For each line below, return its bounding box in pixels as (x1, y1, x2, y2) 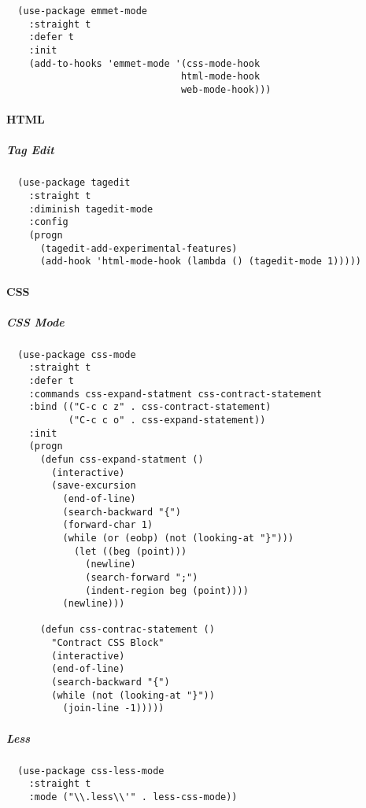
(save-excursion (51, 480, 136, 492)
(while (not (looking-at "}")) (51, 689, 215, 701)
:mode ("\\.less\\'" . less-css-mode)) (28, 791, 238, 802)
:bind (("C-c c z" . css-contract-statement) (28, 401, 272, 413)
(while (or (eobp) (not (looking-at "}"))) (62, 532, 294, 544)
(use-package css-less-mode (17, 765, 165, 777)
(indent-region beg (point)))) (85, 585, 249, 596)
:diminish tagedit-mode (28, 203, 153, 215)
